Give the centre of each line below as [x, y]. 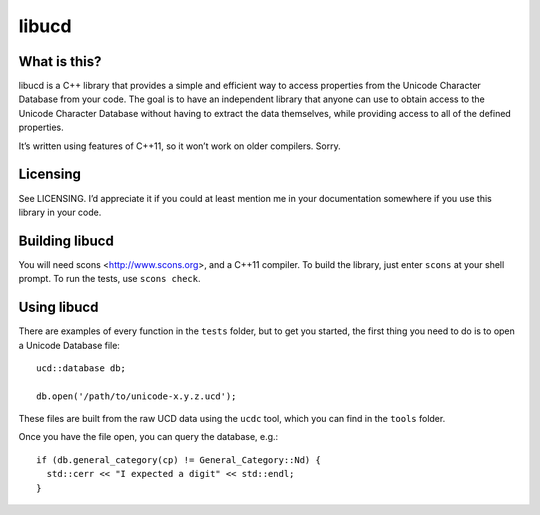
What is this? [60, 61]
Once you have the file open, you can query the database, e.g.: [148, 437]
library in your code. [60, 212]
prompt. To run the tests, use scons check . [109, 279]
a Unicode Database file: [69, 345]
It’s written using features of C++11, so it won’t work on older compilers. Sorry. [179, 146]
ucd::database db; [81, 368]
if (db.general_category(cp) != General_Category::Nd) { [179, 459]
